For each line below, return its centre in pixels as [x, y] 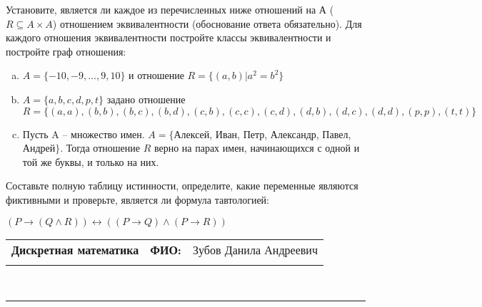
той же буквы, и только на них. [91, 161]
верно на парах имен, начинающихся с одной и [257, 148]
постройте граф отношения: [66, 51]
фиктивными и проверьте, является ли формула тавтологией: [137, 199]
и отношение [156, 75]
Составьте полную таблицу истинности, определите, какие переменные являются [182, 186]
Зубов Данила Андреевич [255, 249]
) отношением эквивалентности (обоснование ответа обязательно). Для [207, 23]
